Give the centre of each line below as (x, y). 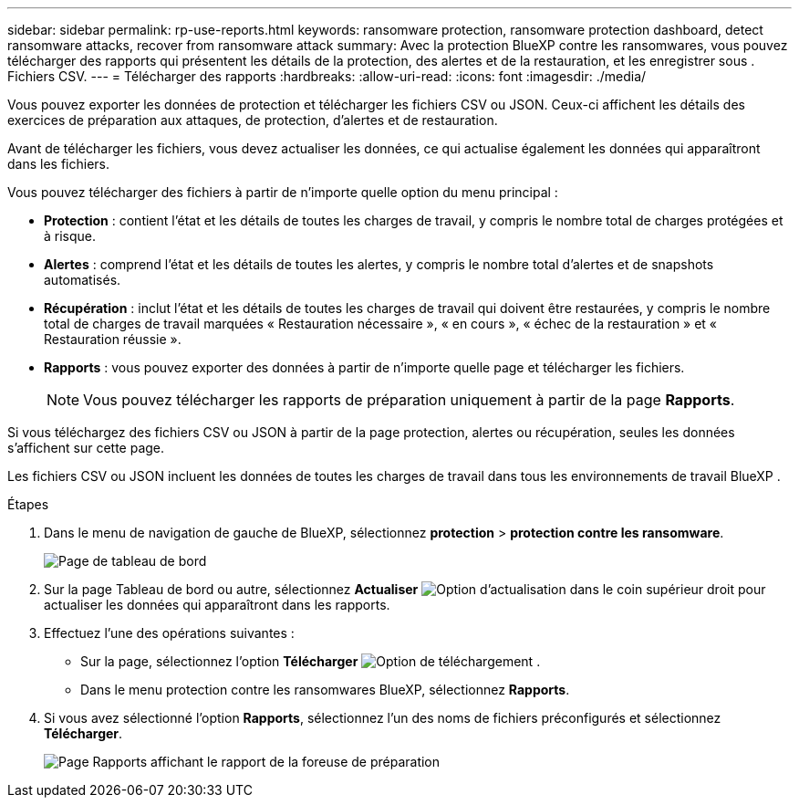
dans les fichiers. (59, 164)
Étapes (28, 504)
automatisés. (83, 280)
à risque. (70, 236)
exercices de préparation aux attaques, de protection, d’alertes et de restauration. (253, 120)
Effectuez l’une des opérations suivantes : (169, 633)
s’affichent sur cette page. (86, 448)
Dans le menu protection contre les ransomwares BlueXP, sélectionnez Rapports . (325, 690)
